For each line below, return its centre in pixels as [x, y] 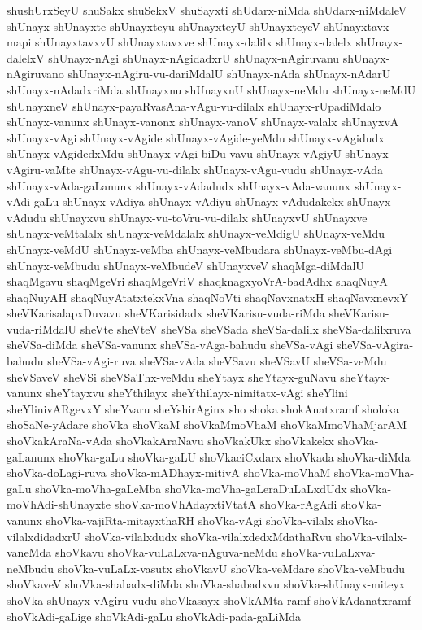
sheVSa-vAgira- [375, 345]
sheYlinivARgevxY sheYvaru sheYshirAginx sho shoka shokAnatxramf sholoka [203, 408]
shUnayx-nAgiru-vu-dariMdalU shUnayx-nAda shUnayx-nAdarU [229, 74]
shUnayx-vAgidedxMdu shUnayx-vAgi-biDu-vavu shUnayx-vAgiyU [174, 153]
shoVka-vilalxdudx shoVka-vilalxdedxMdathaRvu [208, 536]
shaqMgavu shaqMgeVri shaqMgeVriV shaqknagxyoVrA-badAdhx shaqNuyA [197, 281]
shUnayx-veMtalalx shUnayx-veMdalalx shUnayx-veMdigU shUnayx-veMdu [196, 233]
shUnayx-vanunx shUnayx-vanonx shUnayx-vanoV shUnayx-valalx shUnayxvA [203, 122]
